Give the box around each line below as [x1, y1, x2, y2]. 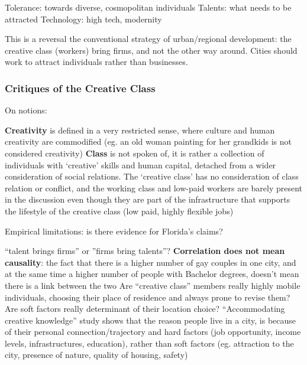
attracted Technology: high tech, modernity [5, 12, 162, 25]
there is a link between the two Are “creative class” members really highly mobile [5, 279, 300, 291]
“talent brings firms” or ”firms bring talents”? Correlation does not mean [5, 245, 285, 257]
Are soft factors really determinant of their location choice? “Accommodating [5, 302, 285, 315]
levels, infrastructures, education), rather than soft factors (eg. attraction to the [5, 337, 294, 349]
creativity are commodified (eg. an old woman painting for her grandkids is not [5, 135, 292, 148]
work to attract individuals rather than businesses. [5, 56, 188, 68]
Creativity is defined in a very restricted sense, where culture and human [5, 123, 275, 136]
